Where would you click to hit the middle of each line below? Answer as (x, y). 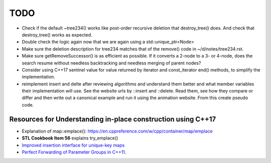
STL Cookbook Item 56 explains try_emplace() (70, 138)
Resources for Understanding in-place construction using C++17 (113, 119)
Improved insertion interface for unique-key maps (73, 145)
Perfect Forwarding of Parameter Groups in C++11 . (74, 152)
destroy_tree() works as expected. (57, 34)
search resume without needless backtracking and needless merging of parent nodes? (111, 63)
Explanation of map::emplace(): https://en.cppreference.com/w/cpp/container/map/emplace (117, 131)
